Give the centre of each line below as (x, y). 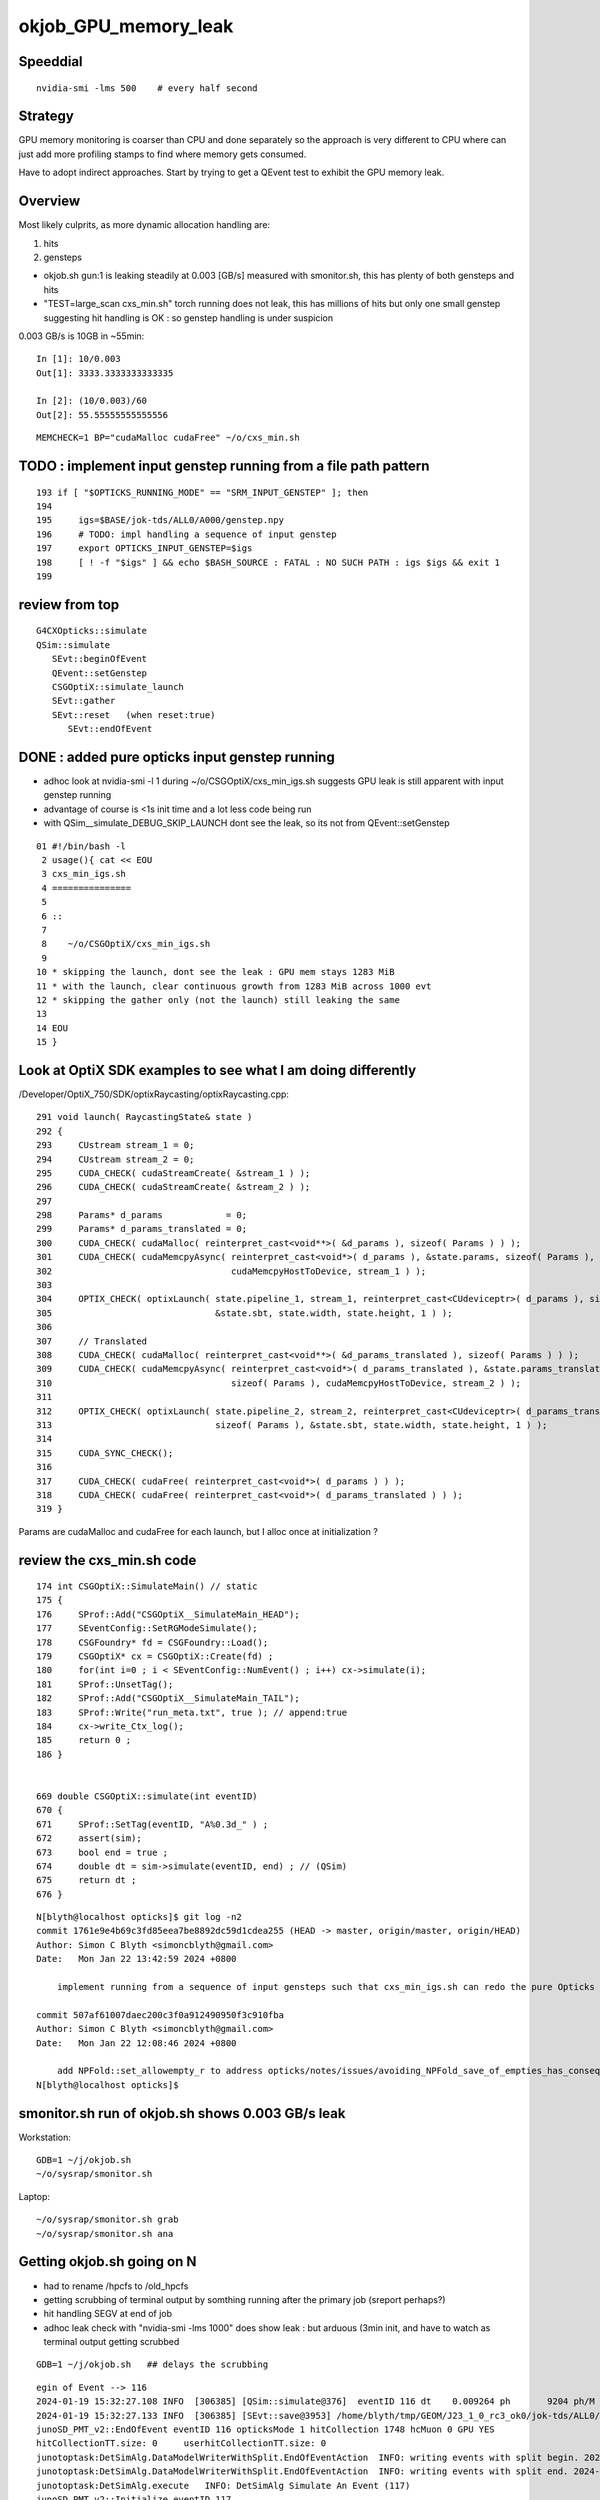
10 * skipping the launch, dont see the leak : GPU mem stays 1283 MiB (215, 972)
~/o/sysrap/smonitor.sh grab (107, 2219)
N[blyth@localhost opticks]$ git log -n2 (139, 1917)
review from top (69, 604)
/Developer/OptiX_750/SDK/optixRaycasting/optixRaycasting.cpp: (154, 1094)
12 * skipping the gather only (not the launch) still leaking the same (218, 999)
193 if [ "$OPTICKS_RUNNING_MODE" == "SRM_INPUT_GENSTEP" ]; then (202, 492)
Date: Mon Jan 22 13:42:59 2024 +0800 (136, 1959)
